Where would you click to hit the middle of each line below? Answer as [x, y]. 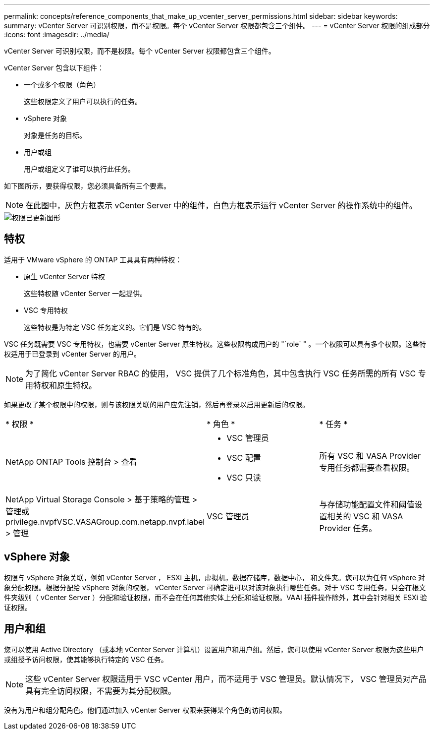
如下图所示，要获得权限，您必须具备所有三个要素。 [87, 186]
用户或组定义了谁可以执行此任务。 [79, 169]
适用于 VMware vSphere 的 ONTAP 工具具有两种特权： [93, 259]
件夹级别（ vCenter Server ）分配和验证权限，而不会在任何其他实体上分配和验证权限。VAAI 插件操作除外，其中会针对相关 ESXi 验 [216, 597]
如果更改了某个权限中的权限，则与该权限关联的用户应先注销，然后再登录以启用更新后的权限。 [157, 404]
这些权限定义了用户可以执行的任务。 [83, 101]
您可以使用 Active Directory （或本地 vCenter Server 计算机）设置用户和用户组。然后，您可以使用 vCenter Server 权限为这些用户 [214, 649]
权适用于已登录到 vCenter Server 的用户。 [72, 354]
